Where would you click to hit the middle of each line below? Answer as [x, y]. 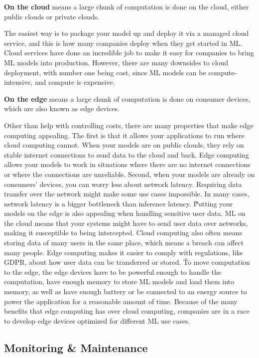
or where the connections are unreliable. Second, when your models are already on [129, 174]
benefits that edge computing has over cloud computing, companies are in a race [127, 311]
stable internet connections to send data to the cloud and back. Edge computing [127, 154]
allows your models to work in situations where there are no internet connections [127, 164]
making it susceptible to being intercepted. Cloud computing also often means [123, 233]
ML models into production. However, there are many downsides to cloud [116, 62]
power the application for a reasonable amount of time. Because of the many [121, 301]
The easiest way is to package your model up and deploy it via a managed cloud [127, 33]
